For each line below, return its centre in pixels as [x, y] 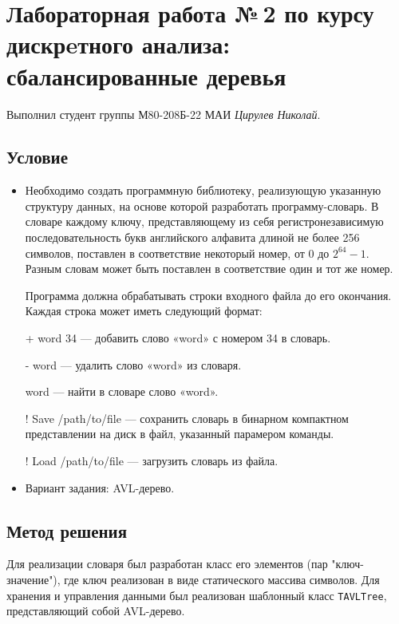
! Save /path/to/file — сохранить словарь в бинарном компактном [187, 418]
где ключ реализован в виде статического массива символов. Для [222, 579]
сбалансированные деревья [146, 75]
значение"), [34, 579]
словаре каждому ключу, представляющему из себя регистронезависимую [204, 221]
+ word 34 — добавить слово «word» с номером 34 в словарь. [178, 338]
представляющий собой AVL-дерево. [96, 611]
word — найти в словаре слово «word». [122, 391]
